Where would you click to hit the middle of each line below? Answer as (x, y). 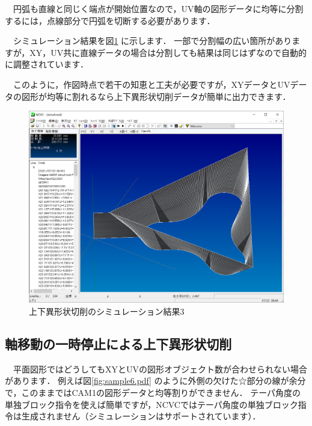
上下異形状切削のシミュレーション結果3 (107, 311)
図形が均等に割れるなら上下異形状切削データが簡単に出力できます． (156, 96)
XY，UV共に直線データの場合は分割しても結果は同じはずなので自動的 (168, 52)
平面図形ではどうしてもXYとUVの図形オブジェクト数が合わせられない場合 (160, 369)
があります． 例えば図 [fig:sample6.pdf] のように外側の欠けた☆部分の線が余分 (155, 381)
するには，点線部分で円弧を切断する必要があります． (110, 20)
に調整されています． (47, 64)
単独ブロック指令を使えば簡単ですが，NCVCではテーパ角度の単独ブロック (151, 404)
